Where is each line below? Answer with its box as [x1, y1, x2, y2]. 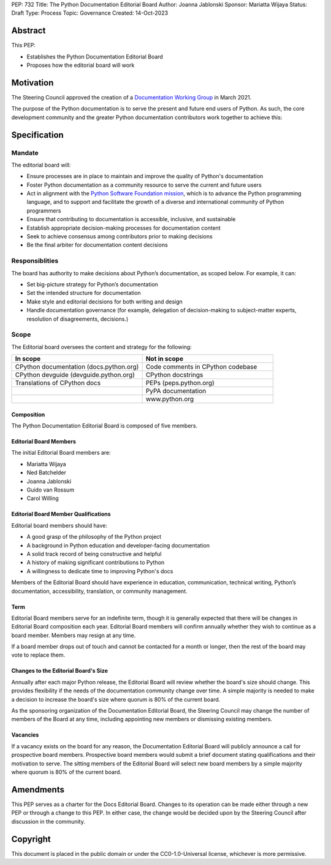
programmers [26, 206, 61, 214]
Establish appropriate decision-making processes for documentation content [26, 224, 221, 232]
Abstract [11, 25, 46, 36]
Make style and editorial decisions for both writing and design [26, 298, 183, 305]
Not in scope [145, 354, 184, 363]
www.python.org [145, 395, 194, 404]
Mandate [11, 148, 39, 157]
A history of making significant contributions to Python [26, 559, 165, 566]
